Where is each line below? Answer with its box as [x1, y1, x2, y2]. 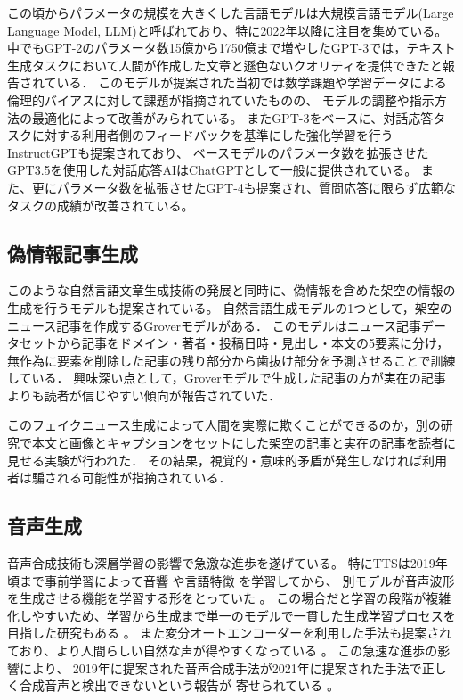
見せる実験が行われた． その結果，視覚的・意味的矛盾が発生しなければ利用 [7, 450, 447, 469]
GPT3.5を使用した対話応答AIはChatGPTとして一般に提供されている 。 [7, 161, 418, 179]
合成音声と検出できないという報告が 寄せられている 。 [19, 676, 339, 695]
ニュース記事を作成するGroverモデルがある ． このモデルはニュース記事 [7, 316, 422, 334]
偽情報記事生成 [7, 239, 138, 267]
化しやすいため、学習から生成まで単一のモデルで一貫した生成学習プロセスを [7, 605, 456, 624]
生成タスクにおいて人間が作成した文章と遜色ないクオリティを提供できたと [7, 55, 443, 74]
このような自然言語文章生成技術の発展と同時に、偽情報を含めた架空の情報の [7, 281, 456, 300]
